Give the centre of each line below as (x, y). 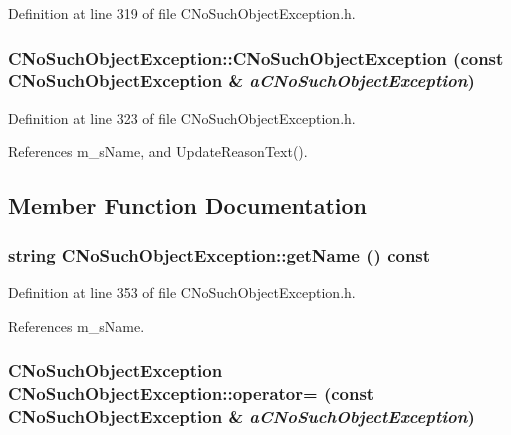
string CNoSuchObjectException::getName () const (219, 254)
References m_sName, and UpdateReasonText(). (158, 151)
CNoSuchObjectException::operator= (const (191, 392)
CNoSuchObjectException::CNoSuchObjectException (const (256, 57)
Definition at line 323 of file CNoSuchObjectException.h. (182, 117)
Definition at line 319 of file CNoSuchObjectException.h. (182, 13)
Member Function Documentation (188, 205)
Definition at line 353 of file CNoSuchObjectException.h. (182, 291)
